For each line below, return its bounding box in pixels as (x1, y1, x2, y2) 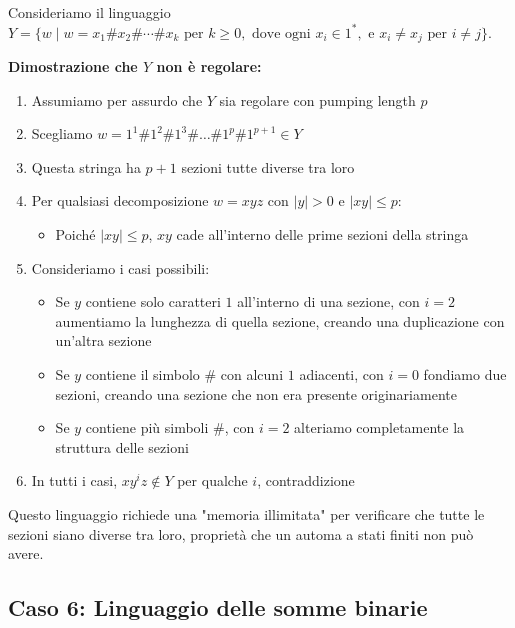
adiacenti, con (299, 363, 384, 384)
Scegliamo (31, 123, 93, 144)
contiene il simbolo (85, 363, 200, 384)
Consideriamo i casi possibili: (31, 257, 210, 278)
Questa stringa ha (31, 156, 141, 177)
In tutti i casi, (31, 470, 118, 491)
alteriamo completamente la (294, 417, 465, 438)
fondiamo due (423, 363, 507, 384)
